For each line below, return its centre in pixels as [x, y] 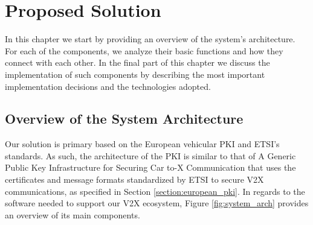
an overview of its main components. [73, 214]
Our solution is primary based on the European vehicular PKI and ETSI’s [142, 144]
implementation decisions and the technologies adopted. [108, 86]
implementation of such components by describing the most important [135, 74]
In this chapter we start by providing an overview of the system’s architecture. [150, 39]
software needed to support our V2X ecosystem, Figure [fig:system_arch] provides [157, 203]
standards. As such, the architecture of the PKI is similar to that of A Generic [150, 155]
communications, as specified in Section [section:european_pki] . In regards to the [155, 191]
